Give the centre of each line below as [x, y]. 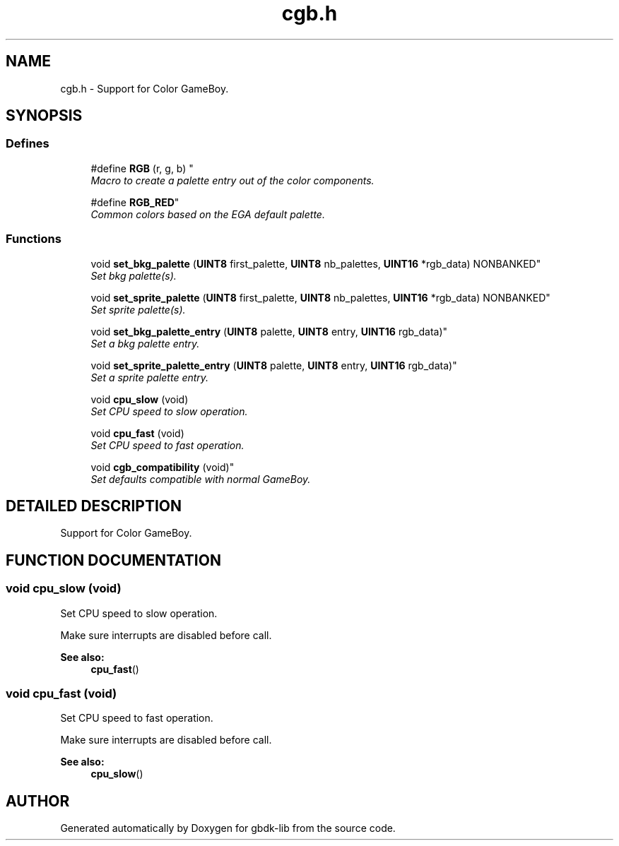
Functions [34, 239]
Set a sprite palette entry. [150, 377]
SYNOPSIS [44, 116]
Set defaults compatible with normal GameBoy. [201, 479]
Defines [28, 144]
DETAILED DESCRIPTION [94, 506]
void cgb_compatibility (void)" [163, 467]
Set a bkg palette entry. [145, 343]
